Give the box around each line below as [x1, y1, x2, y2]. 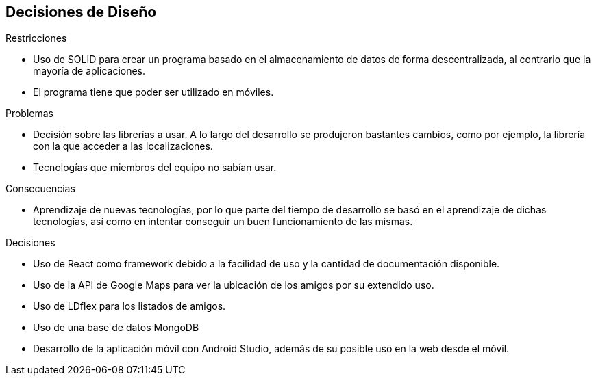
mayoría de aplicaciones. [33, 65, 146, 77]
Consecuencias [5, 183, 75, 195]
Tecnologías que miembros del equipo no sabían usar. [33, 161, 277, 174]
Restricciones [5, 32, 67, 44]
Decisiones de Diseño [5, 3, 157, 21]
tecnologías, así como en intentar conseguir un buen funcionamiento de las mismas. [33, 215, 413, 228]
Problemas [5, 107, 54, 120]
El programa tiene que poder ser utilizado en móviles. [33, 86, 274, 98]
